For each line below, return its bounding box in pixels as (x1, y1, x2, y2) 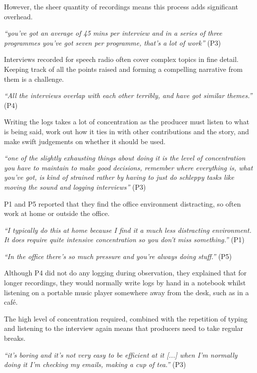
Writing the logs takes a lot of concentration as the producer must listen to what (4, 116, 250, 127)
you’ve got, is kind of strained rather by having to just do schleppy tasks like (4, 172, 234, 182)
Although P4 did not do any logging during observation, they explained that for (4, 267, 247, 278)
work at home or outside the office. (4, 208, 110, 218)
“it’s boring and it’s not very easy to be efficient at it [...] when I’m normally (4, 349, 238, 360)
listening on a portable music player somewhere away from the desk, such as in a (4, 287, 249, 297)
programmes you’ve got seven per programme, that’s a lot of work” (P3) (4, 37, 221, 48)
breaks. (4, 333, 26, 343)
